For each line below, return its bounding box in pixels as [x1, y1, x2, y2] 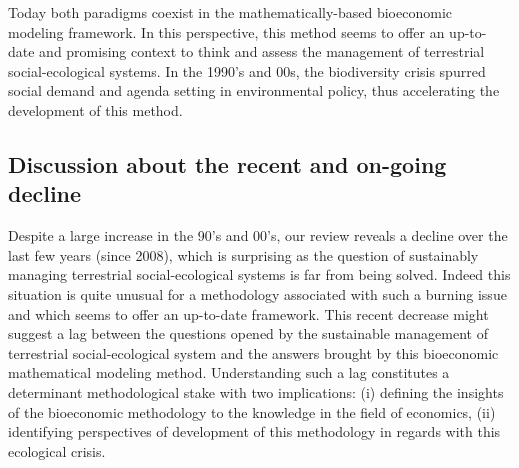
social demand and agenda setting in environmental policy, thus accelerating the [8, 80, 500, 101]
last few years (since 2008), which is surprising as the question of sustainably [8, 244, 479, 265]
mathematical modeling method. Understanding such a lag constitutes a [8, 362, 450, 383]
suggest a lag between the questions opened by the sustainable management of [8, 323, 488, 344]
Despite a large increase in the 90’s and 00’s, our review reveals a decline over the [8, 225, 508, 246]
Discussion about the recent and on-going [8, 148, 447, 179]
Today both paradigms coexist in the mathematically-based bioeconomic [8, 2, 452, 22]
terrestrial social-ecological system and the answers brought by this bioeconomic [8, 342, 499, 363]
